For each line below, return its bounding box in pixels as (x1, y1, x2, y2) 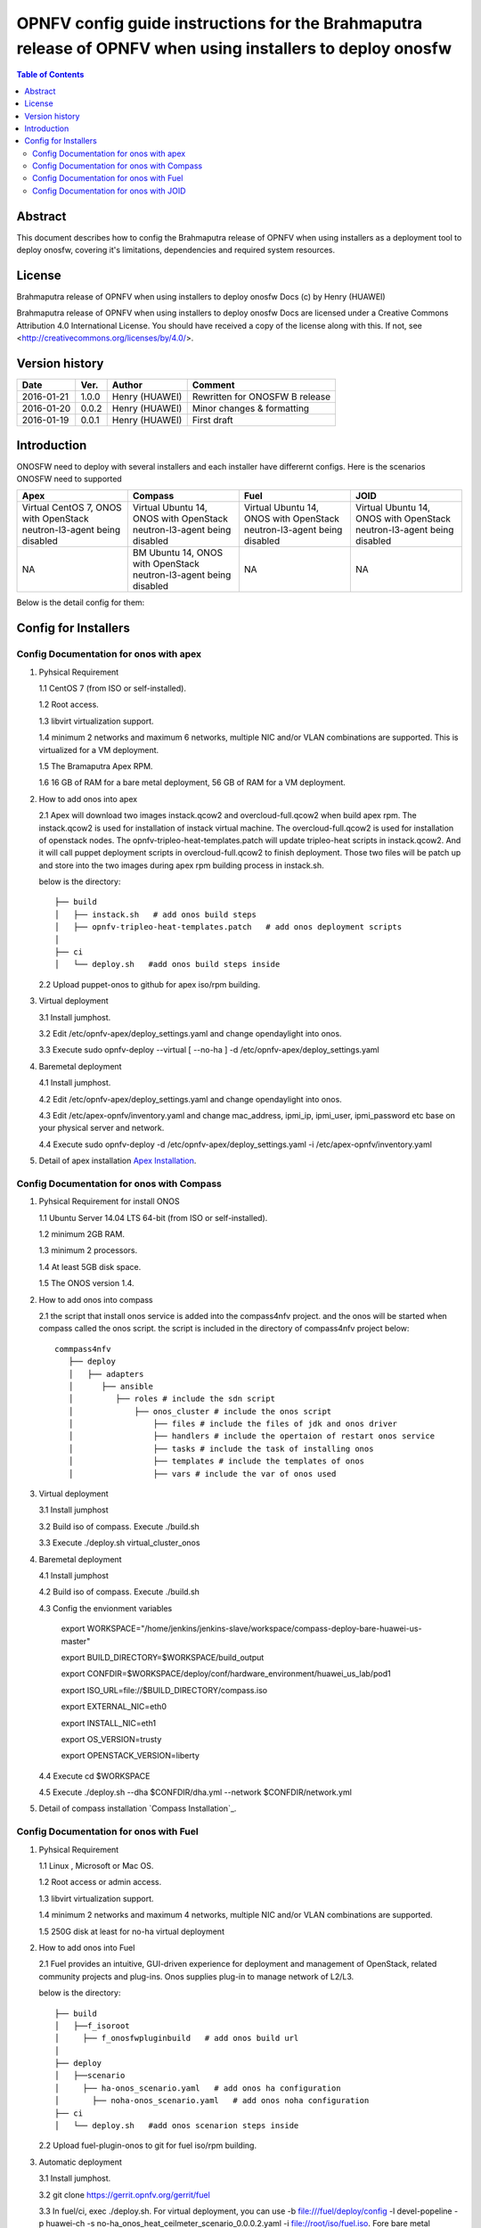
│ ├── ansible (68, 1381, 154, 1391)
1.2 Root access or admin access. (38, 1877, 162, 1888)
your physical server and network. (38, 1123, 165, 1134)
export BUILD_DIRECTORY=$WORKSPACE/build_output (61, 1651, 265, 1662)
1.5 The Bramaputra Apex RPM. (38, 760, 153, 771)
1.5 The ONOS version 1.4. (38, 1278, 135, 1289)
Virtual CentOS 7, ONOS (21, 502, 122, 514)
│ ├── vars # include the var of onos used (68, 1469, 337, 1479)
